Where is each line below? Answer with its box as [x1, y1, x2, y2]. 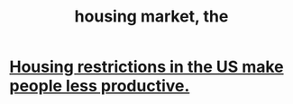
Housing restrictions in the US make [9, 56, 284, 77]
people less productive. [9, 76, 190, 96]
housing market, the [74, 6, 229, 27]
